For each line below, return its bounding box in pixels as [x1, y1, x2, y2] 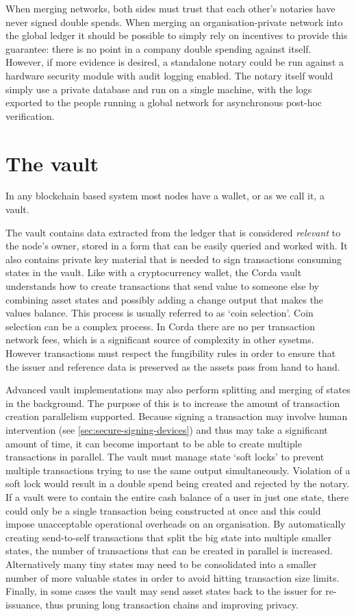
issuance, [5, 597, 42, 611]
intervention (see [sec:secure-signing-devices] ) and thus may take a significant [5, 422, 328, 436]
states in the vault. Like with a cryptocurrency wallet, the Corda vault [5, 265, 302, 280]
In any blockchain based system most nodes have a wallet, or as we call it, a [5, 188, 325, 203]
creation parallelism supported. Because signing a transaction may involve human [5, 409, 348, 423]
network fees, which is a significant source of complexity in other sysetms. [5, 332, 314, 347]
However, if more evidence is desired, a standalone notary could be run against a [5, 55, 344, 69]
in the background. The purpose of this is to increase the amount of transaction [5, 395, 340, 410]
